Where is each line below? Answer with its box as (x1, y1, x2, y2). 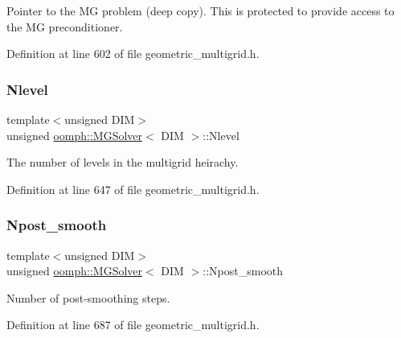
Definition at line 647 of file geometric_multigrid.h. (6, 180, 260, 197)
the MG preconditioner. (6, 18, 123, 35)
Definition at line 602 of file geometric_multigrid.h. (6, 45, 260, 62)
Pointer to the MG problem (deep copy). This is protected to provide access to (6, 2, 395, 19)
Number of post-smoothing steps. (6, 289, 170, 306)
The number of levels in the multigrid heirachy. (6, 154, 239, 171)
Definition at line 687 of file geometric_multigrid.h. (6, 316, 260, 333)
